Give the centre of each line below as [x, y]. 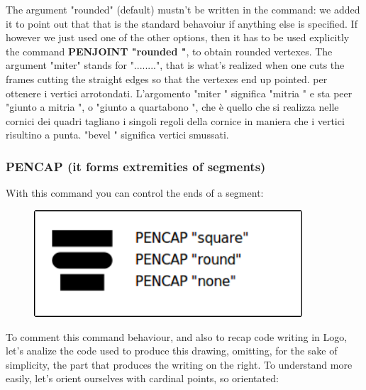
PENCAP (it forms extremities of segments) [136, 166]
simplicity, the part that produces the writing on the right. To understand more [179, 364]
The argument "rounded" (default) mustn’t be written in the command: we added [183, 9]
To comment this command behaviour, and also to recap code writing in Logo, [177, 336]
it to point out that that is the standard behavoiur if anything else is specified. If [182, 23]
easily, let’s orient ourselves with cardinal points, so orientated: [142, 378]
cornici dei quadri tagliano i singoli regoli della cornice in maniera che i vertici [175, 120]
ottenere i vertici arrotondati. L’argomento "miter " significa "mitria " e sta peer [179, 93]
